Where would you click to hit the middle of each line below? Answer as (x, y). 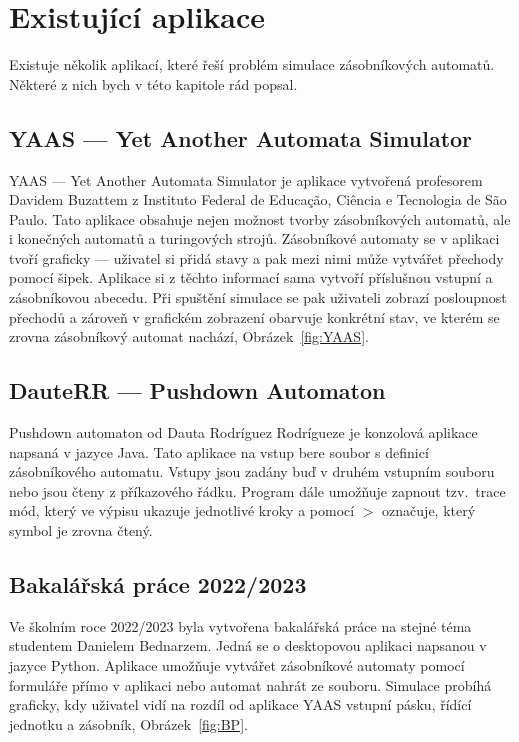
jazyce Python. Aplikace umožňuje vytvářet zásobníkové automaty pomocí (237, 665)
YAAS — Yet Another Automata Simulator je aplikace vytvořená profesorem (246, 179)
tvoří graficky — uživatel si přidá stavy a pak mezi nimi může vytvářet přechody (256, 257)
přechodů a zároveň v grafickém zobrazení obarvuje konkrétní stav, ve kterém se (254, 316)
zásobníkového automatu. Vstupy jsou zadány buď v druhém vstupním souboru (252, 471)
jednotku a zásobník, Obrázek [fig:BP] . (128, 723)
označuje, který (429, 510)
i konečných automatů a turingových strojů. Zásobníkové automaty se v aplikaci (254, 238)
